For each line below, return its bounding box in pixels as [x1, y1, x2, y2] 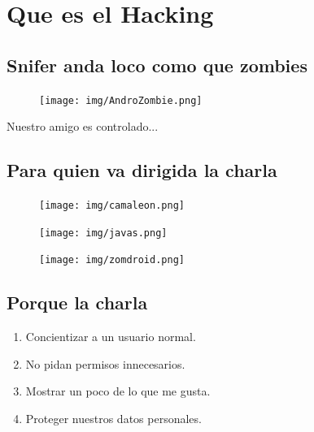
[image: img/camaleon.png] [39, 200, 185, 212]
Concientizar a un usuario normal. [25, 328, 196, 345]
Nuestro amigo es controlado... [7, 118, 159, 135]
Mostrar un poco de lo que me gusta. [25, 382, 211, 400]
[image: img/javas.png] [39, 227, 168, 239]
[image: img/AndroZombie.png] [39, 94, 203, 106]
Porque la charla [7, 290, 148, 315]
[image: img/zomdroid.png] [39, 254, 185, 266]
